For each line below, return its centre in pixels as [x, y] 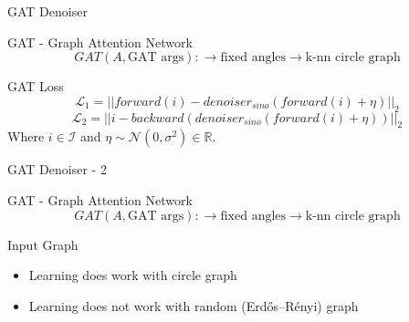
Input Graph [43, 244]
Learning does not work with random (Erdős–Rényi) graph [194, 305]
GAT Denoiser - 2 [57, 169]
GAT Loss [36, 86]
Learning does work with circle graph [133, 275]
